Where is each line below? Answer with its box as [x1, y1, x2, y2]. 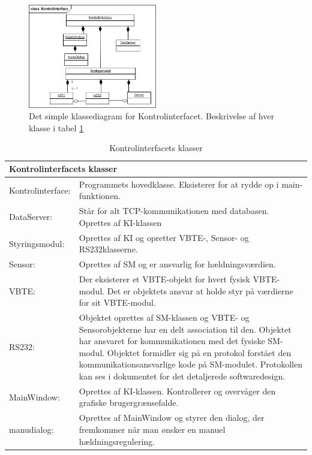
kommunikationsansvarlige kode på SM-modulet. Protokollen [79, 358, 303, 370]
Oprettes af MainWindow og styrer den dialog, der [79, 411, 265, 424]
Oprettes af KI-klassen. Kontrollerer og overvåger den [79, 384, 276, 397]
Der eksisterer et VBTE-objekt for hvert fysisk [79, 273, 250, 285]
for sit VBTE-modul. [79, 296, 156, 309]
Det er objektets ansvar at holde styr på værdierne [107, 284, 293, 297]
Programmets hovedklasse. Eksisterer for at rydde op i [79, 177, 279, 190]
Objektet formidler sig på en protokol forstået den [107, 346, 292, 358]
